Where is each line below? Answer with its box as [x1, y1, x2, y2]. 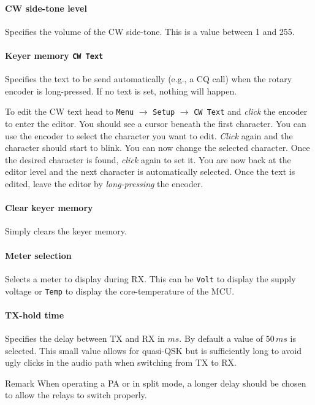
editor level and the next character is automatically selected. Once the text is [5, 165, 295, 178]
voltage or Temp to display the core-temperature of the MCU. [5, 284, 235, 297]
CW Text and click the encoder [194, 105, 308, 118]
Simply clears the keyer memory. [5, 225, 127, 237]
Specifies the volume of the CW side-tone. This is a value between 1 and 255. [5, 25, 295, 37]
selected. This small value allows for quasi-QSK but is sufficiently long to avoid [5, 344, 302, 357]
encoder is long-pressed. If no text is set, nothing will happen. [5, 84, 237, 97]
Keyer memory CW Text [5, 48, 104, 61]
